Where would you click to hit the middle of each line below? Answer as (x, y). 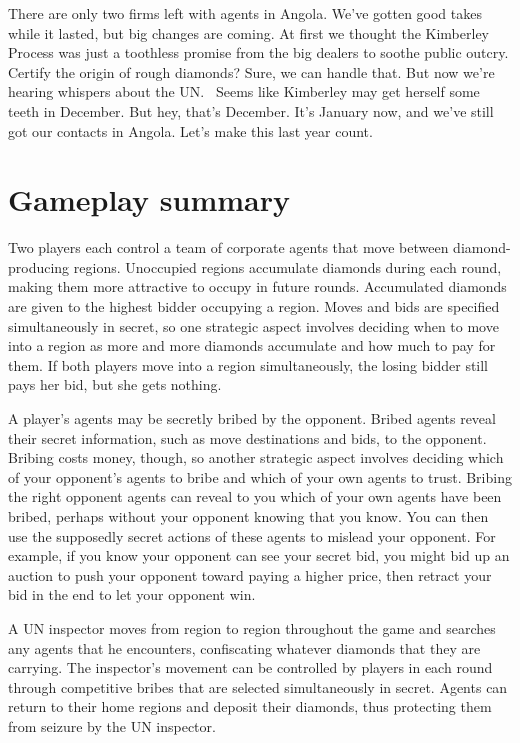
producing (39, 266)
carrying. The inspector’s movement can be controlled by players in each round (250, 667)
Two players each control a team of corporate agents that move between (228, 247)
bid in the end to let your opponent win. (132, 594)
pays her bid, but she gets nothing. (115, 384)
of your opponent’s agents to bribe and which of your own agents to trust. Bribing (260, 476)
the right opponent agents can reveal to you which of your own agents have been (255, 496)
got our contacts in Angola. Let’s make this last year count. (190, 130)
